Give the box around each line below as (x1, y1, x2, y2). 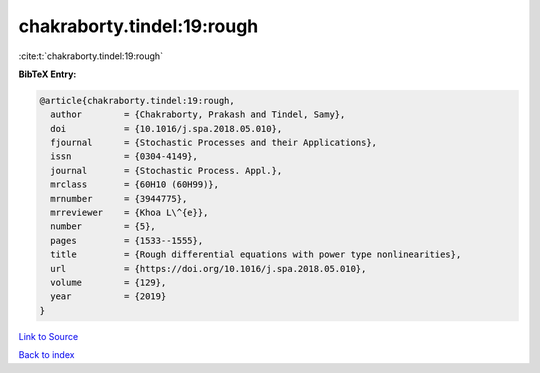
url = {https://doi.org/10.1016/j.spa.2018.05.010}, (50, 263, 367, 274)
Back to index (18, 349, 75, 361)
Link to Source (18, 330, 79, 342)
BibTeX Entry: (18, 68, 77, 80)
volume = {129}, (50, 277, 167, 288)
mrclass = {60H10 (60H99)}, (50, 179, 220, 190)
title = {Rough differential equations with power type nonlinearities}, (50, 249, 462, 260)
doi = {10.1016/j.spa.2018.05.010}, (50, 123, 283, 134)
